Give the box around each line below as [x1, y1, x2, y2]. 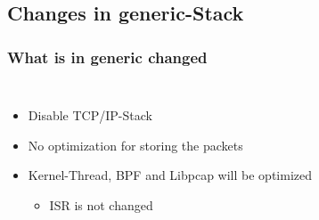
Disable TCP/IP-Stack [28, 106, 152, 124]
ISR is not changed [49, 195, 153, 214]
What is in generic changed [7, 45, 208, 68]
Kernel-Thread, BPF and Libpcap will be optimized [28, 166, 313, 184]
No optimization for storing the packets [28, 135, 243, 154]
